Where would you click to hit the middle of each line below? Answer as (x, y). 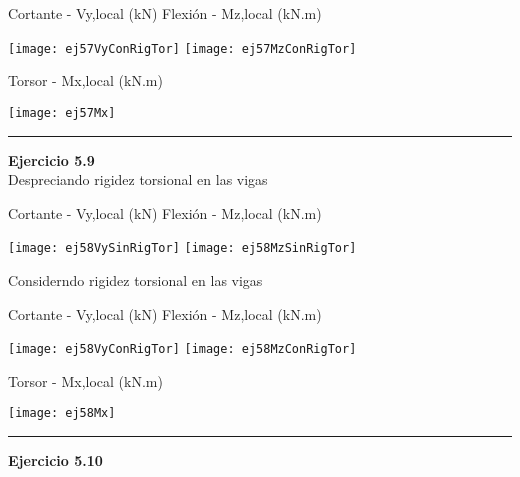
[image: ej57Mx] (62, 112)
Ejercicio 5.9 (51, 159)
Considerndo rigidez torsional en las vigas (135, 279)
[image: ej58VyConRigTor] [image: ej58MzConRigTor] (182, 349)
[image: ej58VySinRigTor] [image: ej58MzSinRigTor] (182, 248)
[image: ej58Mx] (62, 413)
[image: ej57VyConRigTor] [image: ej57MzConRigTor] (182, 48)
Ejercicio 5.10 (55, 460)
